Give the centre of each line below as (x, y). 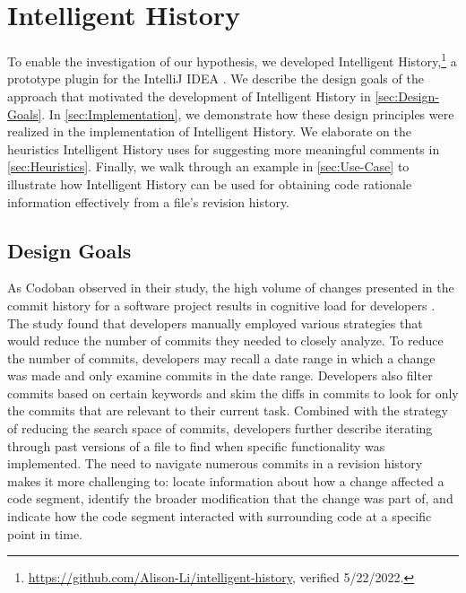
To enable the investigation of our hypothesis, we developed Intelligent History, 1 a (232, 60)
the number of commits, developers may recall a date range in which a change (221, 358)
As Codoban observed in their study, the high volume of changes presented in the (231, 288)
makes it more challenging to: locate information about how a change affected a (226, 480)
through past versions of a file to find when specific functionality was (196, 445)
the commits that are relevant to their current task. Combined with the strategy (228, 410)
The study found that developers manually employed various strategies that (215, 323)
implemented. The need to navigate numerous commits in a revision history (215, 463)
